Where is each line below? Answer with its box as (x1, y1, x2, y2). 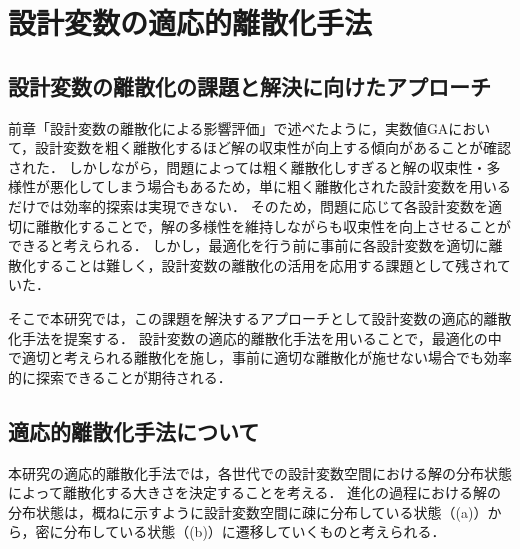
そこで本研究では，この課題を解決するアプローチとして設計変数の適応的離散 (8, 307, 512, 328)
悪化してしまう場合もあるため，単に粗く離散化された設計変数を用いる (49, 176, 511, 197)
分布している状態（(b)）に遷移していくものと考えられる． (63, 521, 446, 542)
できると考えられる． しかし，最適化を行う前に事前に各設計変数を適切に (8, 235, 489, 256)
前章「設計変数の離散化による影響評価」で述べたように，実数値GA (8, 117, 449, 138)
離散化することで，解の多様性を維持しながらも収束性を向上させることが (35, 215, 512, 236)
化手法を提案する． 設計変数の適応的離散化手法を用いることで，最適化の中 (8, 327, 502, 348)
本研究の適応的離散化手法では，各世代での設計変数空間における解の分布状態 (8, 462, 512, 483)
